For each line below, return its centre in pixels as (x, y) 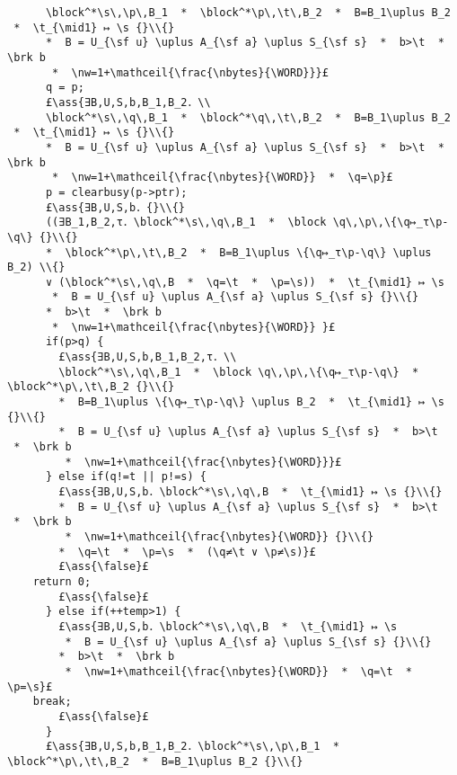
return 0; (62, 581)
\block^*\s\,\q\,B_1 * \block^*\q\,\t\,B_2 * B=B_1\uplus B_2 (248, 117)
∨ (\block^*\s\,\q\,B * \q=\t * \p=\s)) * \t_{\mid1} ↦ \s (245, 282)
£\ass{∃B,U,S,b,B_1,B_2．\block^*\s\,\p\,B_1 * (192, 747)
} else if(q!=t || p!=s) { (126, 477)
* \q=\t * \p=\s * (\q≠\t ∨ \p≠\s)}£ (187, 552)
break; (52, 702)
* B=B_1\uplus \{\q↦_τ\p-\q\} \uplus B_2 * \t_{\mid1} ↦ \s (251, 402)
